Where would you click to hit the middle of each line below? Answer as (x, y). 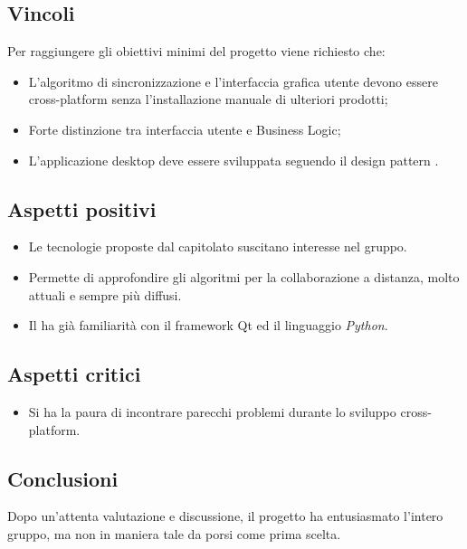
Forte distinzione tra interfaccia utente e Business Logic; (185, 129)
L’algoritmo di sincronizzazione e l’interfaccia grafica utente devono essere (233, 81)
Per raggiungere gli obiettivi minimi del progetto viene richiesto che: (196, 51)
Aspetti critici (74, 374)
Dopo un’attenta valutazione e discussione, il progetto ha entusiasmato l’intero (225, 516)
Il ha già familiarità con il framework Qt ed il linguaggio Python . (208, 325)
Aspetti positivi (82, 208)
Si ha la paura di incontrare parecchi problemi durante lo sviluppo (212, 411)
